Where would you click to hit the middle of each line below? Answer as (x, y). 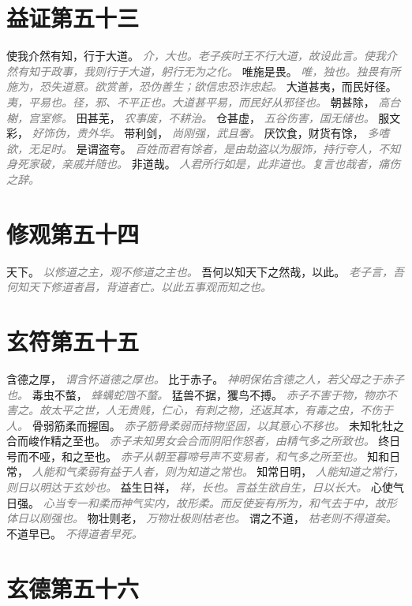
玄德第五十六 (73, 587)
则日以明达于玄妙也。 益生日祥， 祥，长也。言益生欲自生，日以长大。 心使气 (205, 487)
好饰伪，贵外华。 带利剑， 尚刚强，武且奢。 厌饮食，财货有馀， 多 (205, 133)
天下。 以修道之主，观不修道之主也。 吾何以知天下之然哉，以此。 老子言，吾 (205, 271)
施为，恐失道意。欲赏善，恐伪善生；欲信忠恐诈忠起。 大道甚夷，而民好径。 (202, 86)
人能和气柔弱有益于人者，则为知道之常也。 (142, 471)
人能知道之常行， (360, 471)
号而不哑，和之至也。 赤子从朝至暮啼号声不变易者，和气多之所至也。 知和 (198, 456)
